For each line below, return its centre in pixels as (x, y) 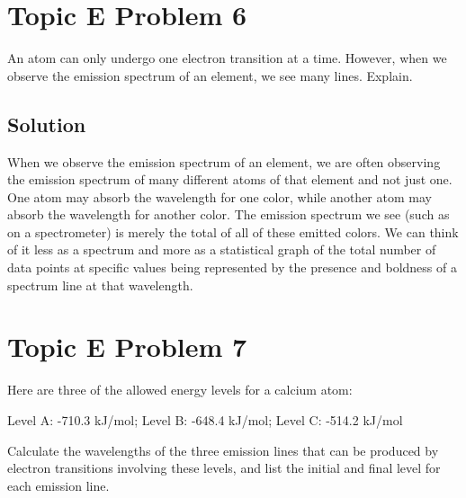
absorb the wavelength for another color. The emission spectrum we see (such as (229, 214)
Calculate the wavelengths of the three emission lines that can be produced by (223, 450)
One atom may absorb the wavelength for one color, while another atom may (220, 196)
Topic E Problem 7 (127, 347)
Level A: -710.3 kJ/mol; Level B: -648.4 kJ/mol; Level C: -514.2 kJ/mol (205, 419)
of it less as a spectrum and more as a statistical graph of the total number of (222, 249)
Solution (47, 124)
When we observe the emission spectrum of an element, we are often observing (224, 161)
